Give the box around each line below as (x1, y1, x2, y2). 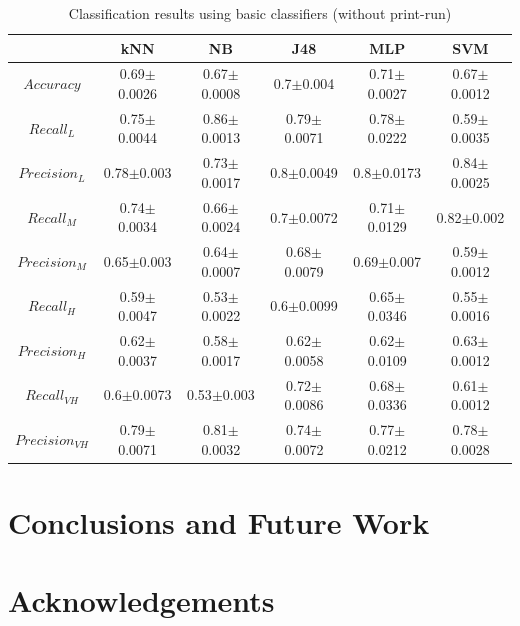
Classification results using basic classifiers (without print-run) (68, 3, 452, 23)
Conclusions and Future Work (8, 501, 430, 542)
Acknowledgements (8, 580, 275, 621)
